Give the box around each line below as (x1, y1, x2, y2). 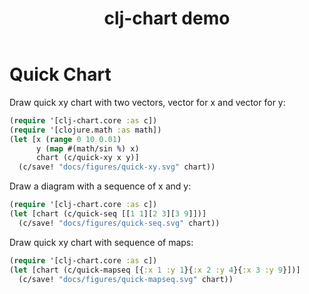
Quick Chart (9, 63, 112, 86)
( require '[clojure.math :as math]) (9, 125, 162, 135)
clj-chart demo (103, 7, 231, 30)
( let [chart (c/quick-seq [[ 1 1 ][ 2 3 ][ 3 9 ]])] (9, 209, 207, 219)
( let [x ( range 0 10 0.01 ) (9, 134, 122, 144)
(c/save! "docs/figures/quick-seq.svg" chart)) (18, 218, 221, 228)
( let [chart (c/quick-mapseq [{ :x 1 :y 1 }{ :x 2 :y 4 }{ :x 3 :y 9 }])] (9, 265, 301, 275)
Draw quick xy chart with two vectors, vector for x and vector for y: (9, 96, 286, 108)
